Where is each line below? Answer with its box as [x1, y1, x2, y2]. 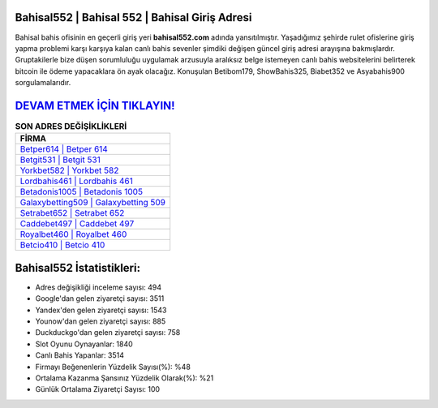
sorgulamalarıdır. [15, 78, 71, 88]
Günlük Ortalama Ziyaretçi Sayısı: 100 [35, 384, 161, 394]
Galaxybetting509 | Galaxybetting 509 [19, 197, 166, 208]
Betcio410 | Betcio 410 [19, 239, 105, 251]
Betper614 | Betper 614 [19, 144, 109, 155]
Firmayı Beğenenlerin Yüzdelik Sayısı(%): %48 [35, 362, 191, 371]
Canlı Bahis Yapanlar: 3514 [35, 350, 125, 360]
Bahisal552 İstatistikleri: [15, 260, 141, 275]
